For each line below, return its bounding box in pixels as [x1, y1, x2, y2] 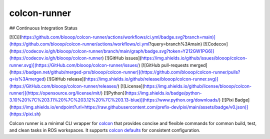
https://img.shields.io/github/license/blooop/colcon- [144, 83, 252, 89]
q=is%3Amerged [9, 76, 44, 82]
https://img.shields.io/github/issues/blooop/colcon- [141, 55, 247, 61]
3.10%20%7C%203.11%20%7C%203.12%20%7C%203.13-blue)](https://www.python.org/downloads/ [9, 97, 219, 103]
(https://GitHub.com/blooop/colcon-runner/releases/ [9, 83, 118, 89]
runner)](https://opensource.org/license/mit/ [9, 90, 101, 96]
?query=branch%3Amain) [149, 41, 202, 47]
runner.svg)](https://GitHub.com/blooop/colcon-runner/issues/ [9, 62, 139, 68]
